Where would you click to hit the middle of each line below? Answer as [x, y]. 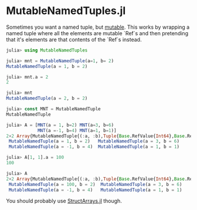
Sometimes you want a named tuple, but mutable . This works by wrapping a [98, 27]
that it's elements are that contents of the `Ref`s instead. [74, 39]
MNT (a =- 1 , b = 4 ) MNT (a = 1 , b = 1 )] [77, 130]
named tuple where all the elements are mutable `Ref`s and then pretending [97, 33]
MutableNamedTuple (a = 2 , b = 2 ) [47, 99]
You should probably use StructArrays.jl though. [64, 201]
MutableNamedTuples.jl [66, 11]
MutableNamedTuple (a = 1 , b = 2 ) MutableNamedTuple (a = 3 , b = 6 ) [94, 141]
